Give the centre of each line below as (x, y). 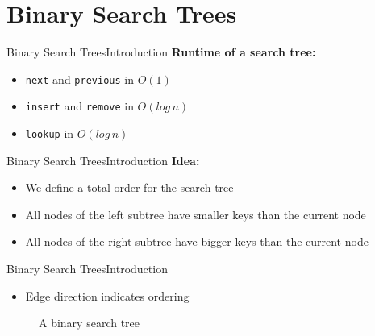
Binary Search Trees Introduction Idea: (103, 160)
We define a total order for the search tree (129, 187)
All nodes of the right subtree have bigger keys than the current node (197, 241)
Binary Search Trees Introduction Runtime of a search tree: (161, 52)
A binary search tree (90, 323)
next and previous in (79, 79)
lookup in (50, 133)
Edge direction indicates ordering (107, 295)
